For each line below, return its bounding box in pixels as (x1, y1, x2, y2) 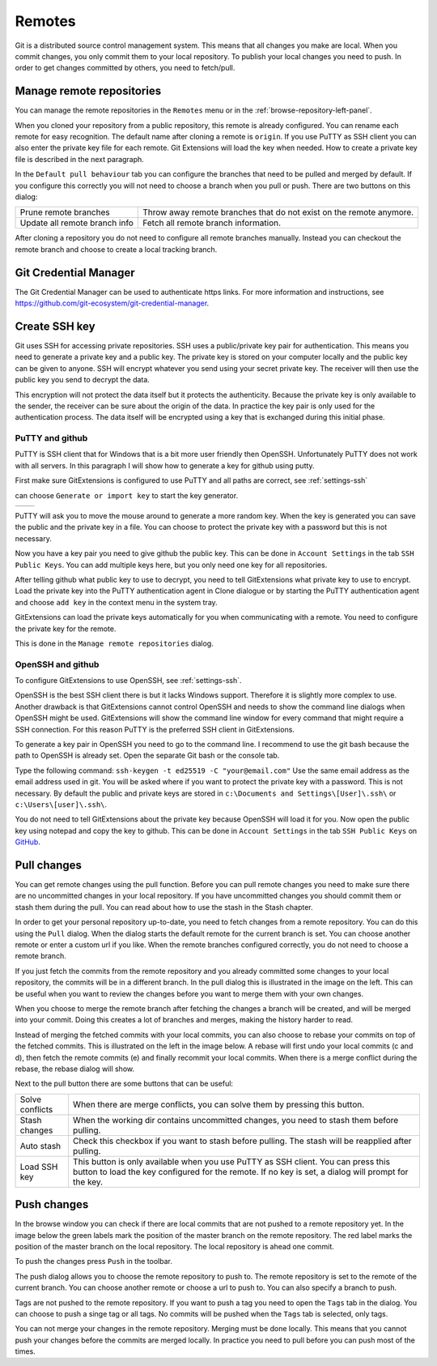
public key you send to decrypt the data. (15, 375, 150, 385)
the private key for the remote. (15, 624, 117, 634)
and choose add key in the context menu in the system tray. (15, 597, 218, 607)
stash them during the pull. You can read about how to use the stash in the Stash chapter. (15, 902, 313, 911)
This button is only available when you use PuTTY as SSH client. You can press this (73, 1155, 390, 1167)
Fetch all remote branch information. (142, 217, 282, 228)
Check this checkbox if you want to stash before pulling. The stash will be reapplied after (73, 1135, 412, 1146)
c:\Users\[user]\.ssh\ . (15, 799, 108, 809)
